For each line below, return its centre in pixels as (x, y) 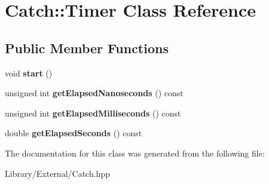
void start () (29, 73)
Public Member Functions (87, 47)
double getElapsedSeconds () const (74, 133)
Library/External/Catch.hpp (57, 173)
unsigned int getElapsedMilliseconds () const (93, 113)
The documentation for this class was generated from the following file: (135, 153)
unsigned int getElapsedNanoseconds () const (94, 93)
